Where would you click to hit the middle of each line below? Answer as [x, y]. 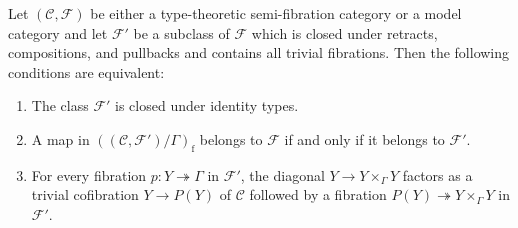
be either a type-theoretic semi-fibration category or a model [276, 13]
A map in [60, 138]
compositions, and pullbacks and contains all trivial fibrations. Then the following [259, 52]
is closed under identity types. [207, 105]
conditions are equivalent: [86, 71]
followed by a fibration [318, 194]
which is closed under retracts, [344, 32]
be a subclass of [181, 32]
